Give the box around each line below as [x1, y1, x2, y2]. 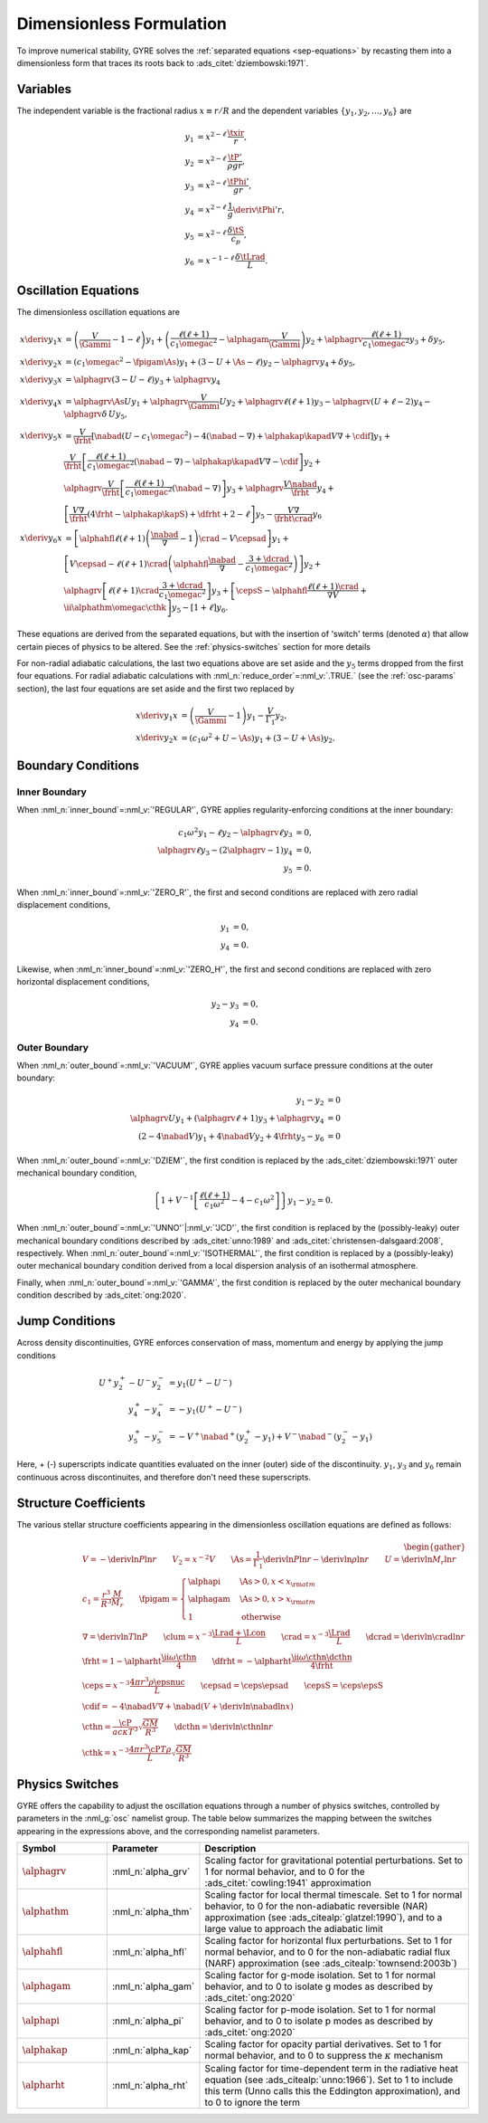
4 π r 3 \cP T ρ [128, 1743, 172, 1755]
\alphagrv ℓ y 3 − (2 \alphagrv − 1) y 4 [157, 845, 293, 858]
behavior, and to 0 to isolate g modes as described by [204, 1980, 434, 1993]
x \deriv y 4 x [19, 396, 62, 409]
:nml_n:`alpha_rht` [111, 2080, 189, 2092]
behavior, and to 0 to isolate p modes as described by [204, 2014, 434, 2027]
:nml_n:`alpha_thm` [111, 1905, 192, 1918]
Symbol [22, 1842, 56, 1854]
